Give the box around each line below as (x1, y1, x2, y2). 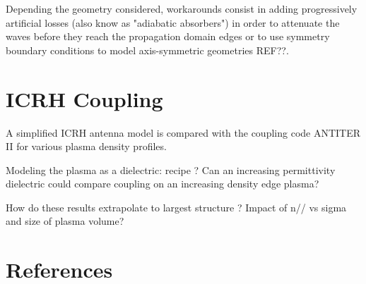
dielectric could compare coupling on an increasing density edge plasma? (6, 176, 319, 191)
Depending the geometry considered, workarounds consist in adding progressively (6, 1, 358, 16)
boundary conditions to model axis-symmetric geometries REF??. (6, 42, 289, 57)
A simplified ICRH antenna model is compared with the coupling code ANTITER (6, 125, 361, 140)
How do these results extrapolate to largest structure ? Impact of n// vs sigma (6, 199, 347, 214)
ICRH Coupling (6, 84, 163, 113)
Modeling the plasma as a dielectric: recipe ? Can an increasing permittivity (6, 162, 336, 177)
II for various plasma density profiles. (6, 139, 167, 154)
